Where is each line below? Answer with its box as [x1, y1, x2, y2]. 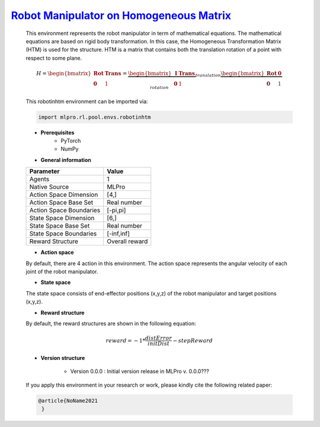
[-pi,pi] [107, 206, 126, 215]
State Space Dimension [29, 214, 95, 222]
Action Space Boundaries [29, 206, 101, 215]
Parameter [29, 167, 60, 176]
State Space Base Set [29, 222, 90, 230]
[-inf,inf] [107, 230, 130, 238]
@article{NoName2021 [38, 397, 98, 404]
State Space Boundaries [29, 230, 97, 238]
